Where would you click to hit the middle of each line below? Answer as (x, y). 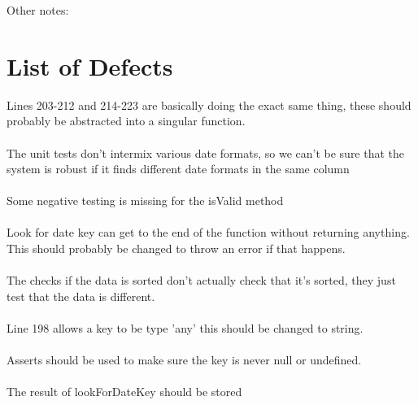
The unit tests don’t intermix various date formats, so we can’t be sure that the (206, 152)
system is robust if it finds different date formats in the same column (178, 169)
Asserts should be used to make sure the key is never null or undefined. (184, 360)
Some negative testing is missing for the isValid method (145, 200)
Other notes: (38, 10)
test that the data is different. (81, 296)
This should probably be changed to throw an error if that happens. (176, 248)
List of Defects (90, 65)
